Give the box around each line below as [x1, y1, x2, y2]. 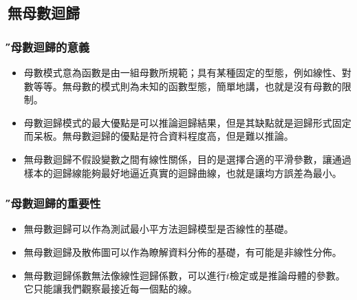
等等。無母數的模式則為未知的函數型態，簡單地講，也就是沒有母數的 [33, 78, 342, 93]
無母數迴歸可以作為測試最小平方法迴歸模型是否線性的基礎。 [23, 222, 294, 236]
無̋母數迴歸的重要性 [8, 195, 101, 212]
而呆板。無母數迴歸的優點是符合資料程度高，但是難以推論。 [23, 129, 294, 143]
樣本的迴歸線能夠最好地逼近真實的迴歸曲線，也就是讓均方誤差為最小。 [23, 165, 342, 180]
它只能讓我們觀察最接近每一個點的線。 [23, 281, 197, 296]
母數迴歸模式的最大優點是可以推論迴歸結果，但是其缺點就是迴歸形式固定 [23, 115, 351, 129]
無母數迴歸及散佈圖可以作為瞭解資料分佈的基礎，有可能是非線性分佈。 [23, 244, 342, 259]
